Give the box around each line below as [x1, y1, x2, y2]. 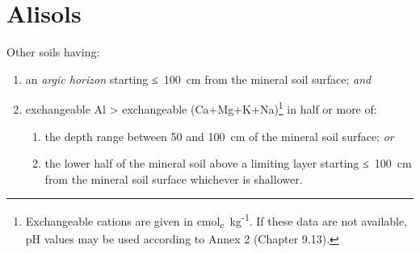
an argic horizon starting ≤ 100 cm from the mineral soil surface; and [25, 70, 372, 87]
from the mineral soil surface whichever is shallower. [44, 170, 303, 187]
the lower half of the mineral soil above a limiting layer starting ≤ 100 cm [44, 155, 412, 172]
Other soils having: [6, 44, 100, 60]
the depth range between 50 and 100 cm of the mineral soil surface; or [44, 127, 394, 144]
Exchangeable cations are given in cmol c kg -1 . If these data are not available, [25, 210, 408, 231]
